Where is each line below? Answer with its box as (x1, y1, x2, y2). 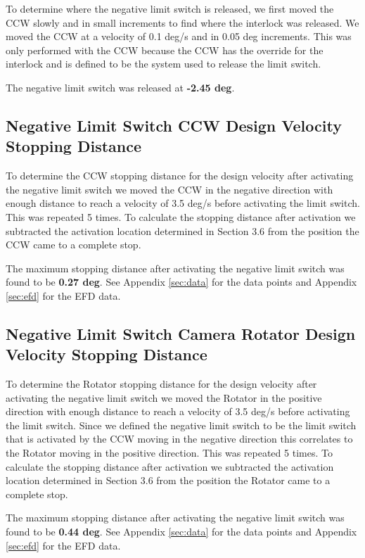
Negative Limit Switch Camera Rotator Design (6, 322, 356, 344)
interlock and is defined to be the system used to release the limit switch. (6, 56, 321, 71)
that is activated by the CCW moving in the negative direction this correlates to (6, 431, 353, 446)
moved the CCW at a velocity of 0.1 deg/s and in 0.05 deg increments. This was (6, 29, 352, 44)
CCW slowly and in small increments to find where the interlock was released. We (6, 15, 359, 30)
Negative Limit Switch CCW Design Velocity (6, 114, 342, 136)
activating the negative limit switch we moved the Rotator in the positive (6, 390, 322, 405)
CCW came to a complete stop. (6, 237, 141, 252)
